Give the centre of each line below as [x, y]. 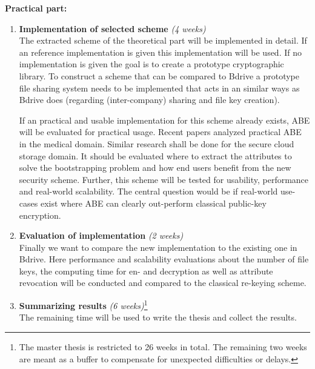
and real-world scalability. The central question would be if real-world [148, 191]
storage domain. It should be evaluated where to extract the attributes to [155, 155]
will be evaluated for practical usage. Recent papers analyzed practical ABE [160, 132]
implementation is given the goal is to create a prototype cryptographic [151, 64]
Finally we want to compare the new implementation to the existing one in [158, 247]
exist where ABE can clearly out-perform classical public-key [153, 203]
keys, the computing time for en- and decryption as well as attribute [146, 271]
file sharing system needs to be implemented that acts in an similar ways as [159, 88]
